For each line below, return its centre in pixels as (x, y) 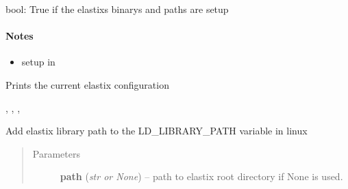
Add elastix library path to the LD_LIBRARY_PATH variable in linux (157, 131)
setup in (38, 62)
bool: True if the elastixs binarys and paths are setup (117, 9)
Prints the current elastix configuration (87, 84)
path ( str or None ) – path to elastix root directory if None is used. (201, 176)
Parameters (56, 153)
